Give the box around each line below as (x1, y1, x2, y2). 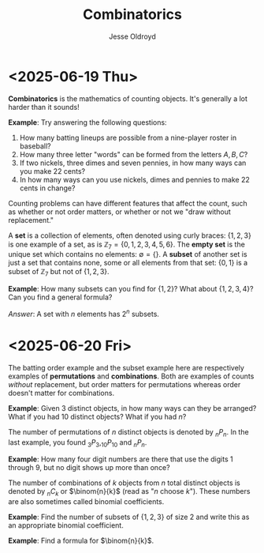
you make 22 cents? (19, 166, 86, 175)
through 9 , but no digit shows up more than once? (8, 463, 171, 472)
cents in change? (19, 183, 76, 193)
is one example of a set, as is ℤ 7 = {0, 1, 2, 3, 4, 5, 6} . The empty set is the (8, 239, 246, 250)
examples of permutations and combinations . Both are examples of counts (8, 371, 255, 381)
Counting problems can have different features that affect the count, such (8, 198, 247, 208)
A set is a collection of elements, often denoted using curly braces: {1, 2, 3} (8, 231, 252, 240)
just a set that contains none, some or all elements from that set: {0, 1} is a (8, 258, 248, 268)
